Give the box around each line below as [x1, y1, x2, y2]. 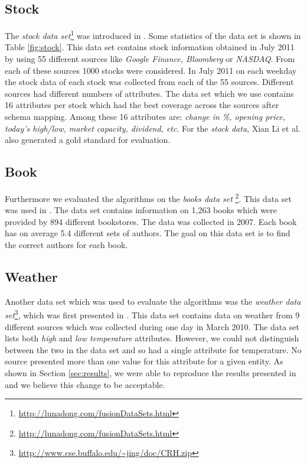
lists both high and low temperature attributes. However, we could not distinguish [5, 332, 299, 344]
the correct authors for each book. [5, 239, 128, 251]
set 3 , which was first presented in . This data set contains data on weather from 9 [5, 307, 300, 321]
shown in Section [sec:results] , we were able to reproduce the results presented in [5, 367, 296, 379]
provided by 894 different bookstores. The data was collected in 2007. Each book [5, 215, 297, 227]
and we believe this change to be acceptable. [5, 378, 165, 390]
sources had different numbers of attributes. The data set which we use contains [5, 87, 294, 99]
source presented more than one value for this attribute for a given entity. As [5, 355, 283, 367]
